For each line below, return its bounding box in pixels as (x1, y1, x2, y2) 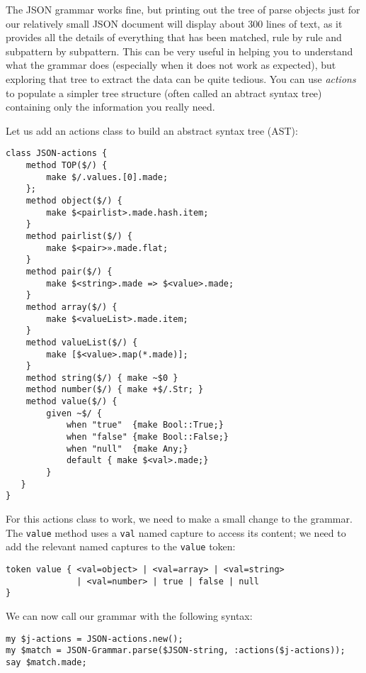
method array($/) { (25, 301, 118, 312)
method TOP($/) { (25, 160, 108, 170)
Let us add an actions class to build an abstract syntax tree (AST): (6, 123, 298, 138)
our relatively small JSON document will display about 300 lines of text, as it (6, 16, 343, 30)
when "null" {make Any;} (66, 443, 188, 454)
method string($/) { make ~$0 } (25, 372, 178, 383)
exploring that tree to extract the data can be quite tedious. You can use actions (6, 71, 356, 86)
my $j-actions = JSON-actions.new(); (6, 633, 183, 644)
